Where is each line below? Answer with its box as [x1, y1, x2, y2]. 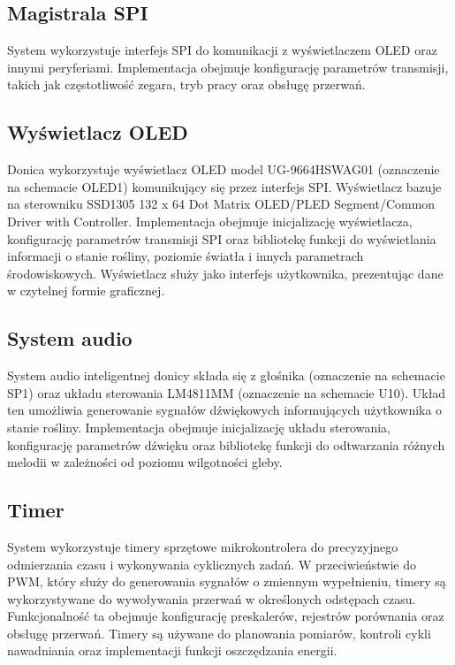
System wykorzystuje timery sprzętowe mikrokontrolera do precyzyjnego [7, 537, 398, 555]
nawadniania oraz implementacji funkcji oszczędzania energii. [7, 641, 337, 660]
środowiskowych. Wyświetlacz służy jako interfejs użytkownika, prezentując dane [7, 264, 444, 282]
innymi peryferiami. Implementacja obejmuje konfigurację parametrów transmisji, [7, 57, 449, 76]
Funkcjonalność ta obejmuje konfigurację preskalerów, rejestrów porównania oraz [7, 607, 444, 625]
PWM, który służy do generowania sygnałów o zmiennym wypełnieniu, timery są [7, 572, 446, 591]
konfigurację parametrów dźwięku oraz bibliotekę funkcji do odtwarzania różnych [7, 435, 445, 454]
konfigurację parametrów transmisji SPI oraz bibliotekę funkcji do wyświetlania [7, 229, 436, 248]
